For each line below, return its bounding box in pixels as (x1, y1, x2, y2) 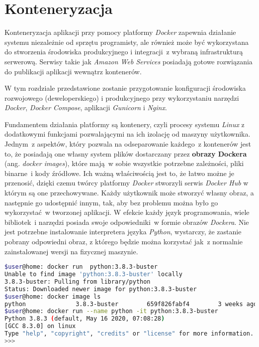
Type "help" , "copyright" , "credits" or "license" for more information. (4, 330, 254, 338)
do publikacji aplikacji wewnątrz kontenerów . (4, 66, 142, 76)
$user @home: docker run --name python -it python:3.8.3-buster (4, 308, 218, 315)
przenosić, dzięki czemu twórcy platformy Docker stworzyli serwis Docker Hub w (4, 177, 249, 188)
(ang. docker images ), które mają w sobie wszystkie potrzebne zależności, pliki (4, 158, 244, 169)
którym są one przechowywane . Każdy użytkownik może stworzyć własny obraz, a (4, 187, 254, 198)
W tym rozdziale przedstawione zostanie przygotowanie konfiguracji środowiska (4, 83, 246, 93)
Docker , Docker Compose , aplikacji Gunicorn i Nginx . (4, 102, 167, 113)
